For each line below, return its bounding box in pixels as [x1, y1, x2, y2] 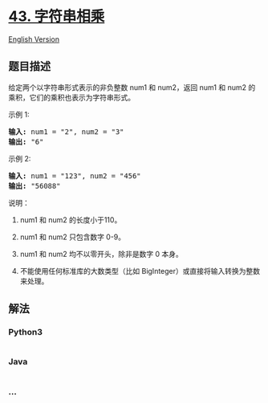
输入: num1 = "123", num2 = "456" [8, 171, 142, 181]
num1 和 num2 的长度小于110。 [19, 214, 122, 225]
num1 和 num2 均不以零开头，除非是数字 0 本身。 [19, 249, 183, 258]
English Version [8, 34, 60, 44]
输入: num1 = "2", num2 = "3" [8, 127, 124, 136]
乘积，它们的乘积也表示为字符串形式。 [8, 92, 135, 102]
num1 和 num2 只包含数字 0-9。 [19, 232, 126, 242]
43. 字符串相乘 [8, 7, 105, 26]
